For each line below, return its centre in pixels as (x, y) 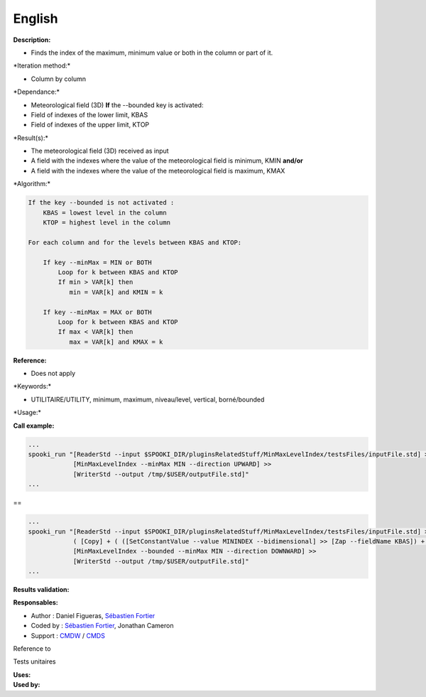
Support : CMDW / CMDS (68, 635)
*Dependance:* (37, 92)
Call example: (34, 426)
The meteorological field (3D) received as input (100, 151)
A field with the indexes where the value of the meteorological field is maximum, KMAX (158, 171)
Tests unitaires (34, 661)
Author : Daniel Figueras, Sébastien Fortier (93, 615)
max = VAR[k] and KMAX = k (116, 342)
